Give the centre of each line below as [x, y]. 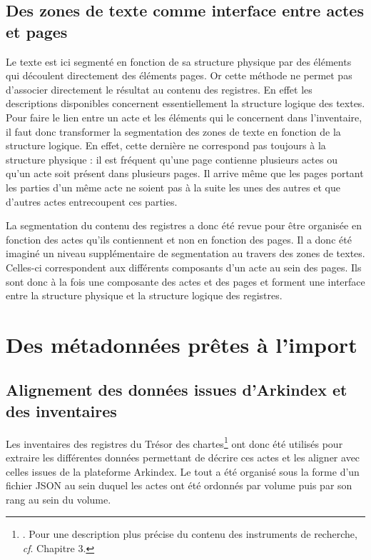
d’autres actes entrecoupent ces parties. [92, 201]
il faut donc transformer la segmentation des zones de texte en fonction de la [173, 131]
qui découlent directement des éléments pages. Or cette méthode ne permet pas [179, 75]
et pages [37, 31]
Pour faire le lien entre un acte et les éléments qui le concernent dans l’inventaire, [184, 117]
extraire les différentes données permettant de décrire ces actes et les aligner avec [183, 457]
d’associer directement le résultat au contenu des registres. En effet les [159, 89]
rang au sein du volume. [59, 499]
